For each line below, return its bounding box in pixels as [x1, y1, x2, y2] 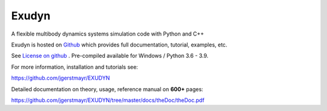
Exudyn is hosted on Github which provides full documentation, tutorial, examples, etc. [11, 41, 228, 48]
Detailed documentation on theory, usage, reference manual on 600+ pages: [11, 85, 203, 93]
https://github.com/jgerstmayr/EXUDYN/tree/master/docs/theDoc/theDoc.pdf [11, 97, 205, 104]
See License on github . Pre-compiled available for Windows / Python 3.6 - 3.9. [11, 52, 209, 60]
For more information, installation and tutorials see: [11, 63, 139, 71]
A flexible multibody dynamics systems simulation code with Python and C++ [11, 30, 204, 37]
